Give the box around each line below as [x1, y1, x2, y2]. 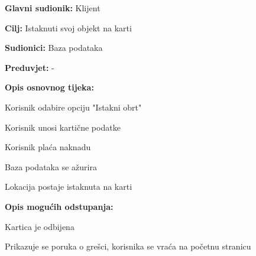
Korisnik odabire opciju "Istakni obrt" [5, 101, 142, 113]
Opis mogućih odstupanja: [5, 200, 114, 212]
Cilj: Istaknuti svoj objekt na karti [5, 21, 132, 34]
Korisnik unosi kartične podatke [5, 121, 121, 133]
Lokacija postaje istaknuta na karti [5, 180, 132, 193]
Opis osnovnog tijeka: [5, 81, 94, 93]
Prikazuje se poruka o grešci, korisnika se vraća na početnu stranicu [5, 240, 251, 252]
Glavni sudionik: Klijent [5, 2, 101, 14]
